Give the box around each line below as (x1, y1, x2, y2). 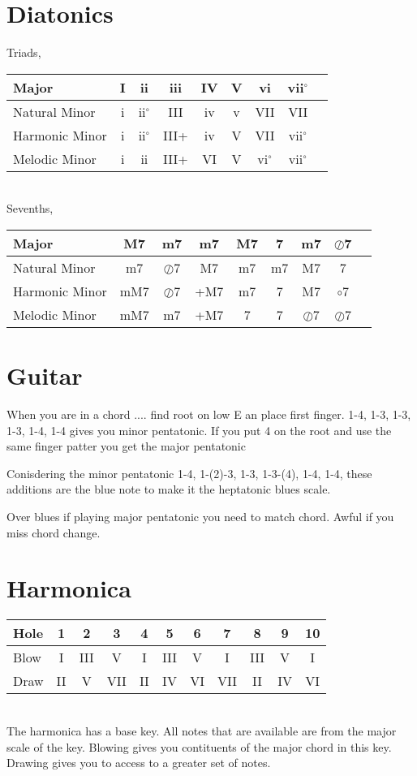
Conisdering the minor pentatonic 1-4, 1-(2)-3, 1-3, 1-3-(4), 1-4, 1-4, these (6, 464, 372, 481)
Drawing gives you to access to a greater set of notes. (6, 754, 271, 771)
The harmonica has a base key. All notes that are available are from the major (6, 722, 397, 739)
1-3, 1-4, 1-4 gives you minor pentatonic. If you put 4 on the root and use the (6, 421, 392, 438)
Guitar (6, 359, 83, 392)
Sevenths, (6, 200, 54, 217)
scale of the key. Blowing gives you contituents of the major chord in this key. (6, 738, 392, 755)
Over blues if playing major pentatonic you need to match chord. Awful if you (6, 508, 394, 524)
